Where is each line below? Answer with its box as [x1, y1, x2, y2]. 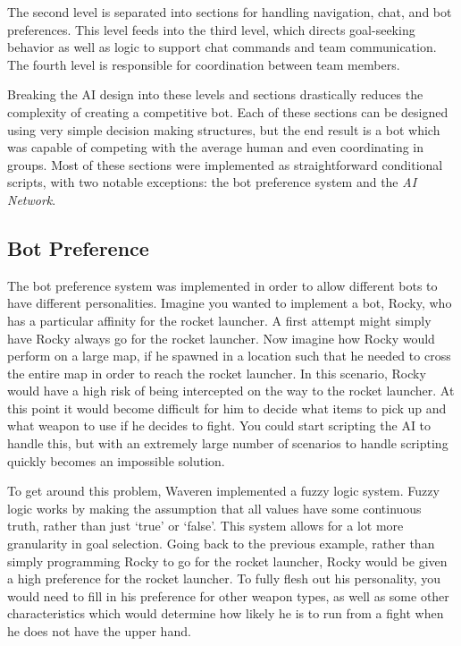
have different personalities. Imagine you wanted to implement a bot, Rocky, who [7, 293, 452, 312]
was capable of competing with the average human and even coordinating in [7, 138, 424, 157]
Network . [7, 190, 56, 208]
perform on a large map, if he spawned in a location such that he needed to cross [7, 346, 451, 365]
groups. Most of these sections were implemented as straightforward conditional [7, 155, 443, 174]
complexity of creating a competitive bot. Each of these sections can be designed [7, 102, 448, 121]
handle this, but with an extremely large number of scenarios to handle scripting [7, 434, 448, 453]
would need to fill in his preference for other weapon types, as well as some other [7, 586, 449, 605]
